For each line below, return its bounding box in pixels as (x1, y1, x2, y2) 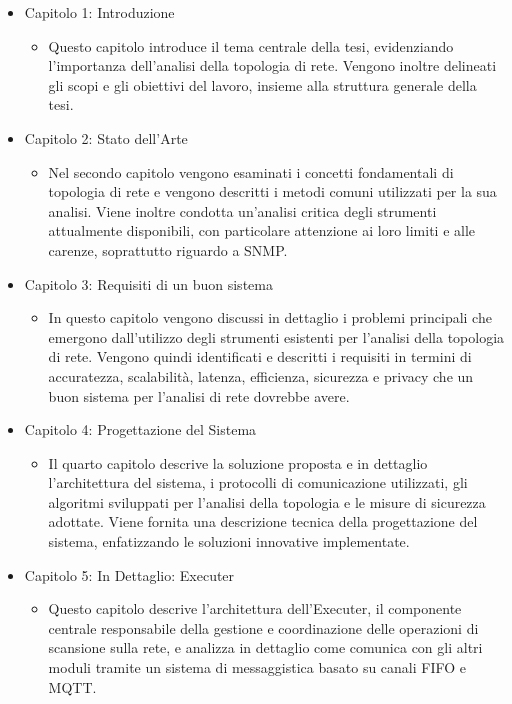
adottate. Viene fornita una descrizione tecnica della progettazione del (48, 511, 478, 532)
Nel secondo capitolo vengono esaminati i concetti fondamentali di (48, 161, 454, 182)
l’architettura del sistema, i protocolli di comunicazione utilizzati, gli (48, 472, 468, 493)
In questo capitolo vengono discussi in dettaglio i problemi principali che (48, 307, 492, 328)
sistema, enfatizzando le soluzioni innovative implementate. (48, 531, 410, 552)
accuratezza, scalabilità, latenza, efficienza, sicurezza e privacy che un (48, 365, 474, 386)
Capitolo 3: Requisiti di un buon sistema (24, 273, 273, 294)
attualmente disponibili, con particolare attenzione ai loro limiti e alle (48, 220, 476, 241)
